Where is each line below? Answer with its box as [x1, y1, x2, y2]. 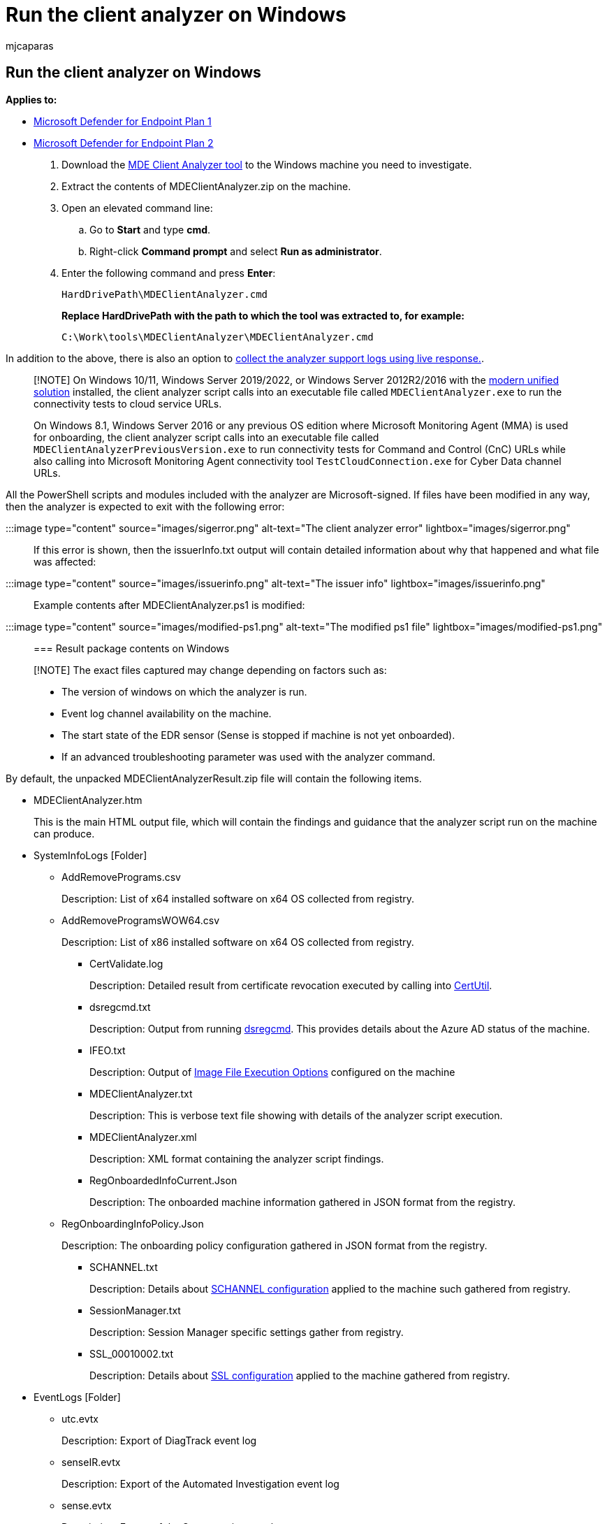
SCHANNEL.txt [89, 1260, 158, 1273]
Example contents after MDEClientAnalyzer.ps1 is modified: [34, 598, 305, 611]
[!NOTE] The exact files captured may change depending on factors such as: [34, 663, 387, 676]
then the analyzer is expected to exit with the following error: [6, 500, 285, 512]
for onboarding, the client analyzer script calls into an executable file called [34, 431, 379, 443]
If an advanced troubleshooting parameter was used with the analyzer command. [61, 750, 436, 763]
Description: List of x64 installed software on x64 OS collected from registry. [61, 892, 415, 905]
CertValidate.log [89, 957, 163, 970]
